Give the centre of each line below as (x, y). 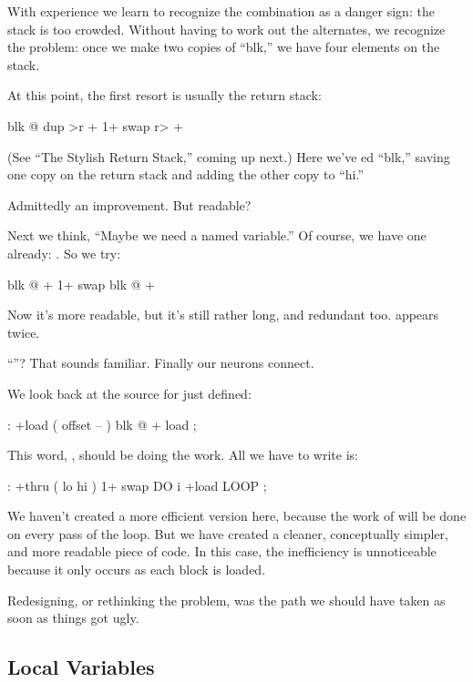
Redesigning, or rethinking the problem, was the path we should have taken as (226, 600)
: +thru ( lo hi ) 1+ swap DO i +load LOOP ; (137, 485)
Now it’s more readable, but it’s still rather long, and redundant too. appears (223, 315)
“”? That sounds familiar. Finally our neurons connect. (161, 363)
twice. (24, 332)
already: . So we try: (64, 253)
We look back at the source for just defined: (129, 393)
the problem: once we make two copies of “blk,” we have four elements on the (224, 47)
